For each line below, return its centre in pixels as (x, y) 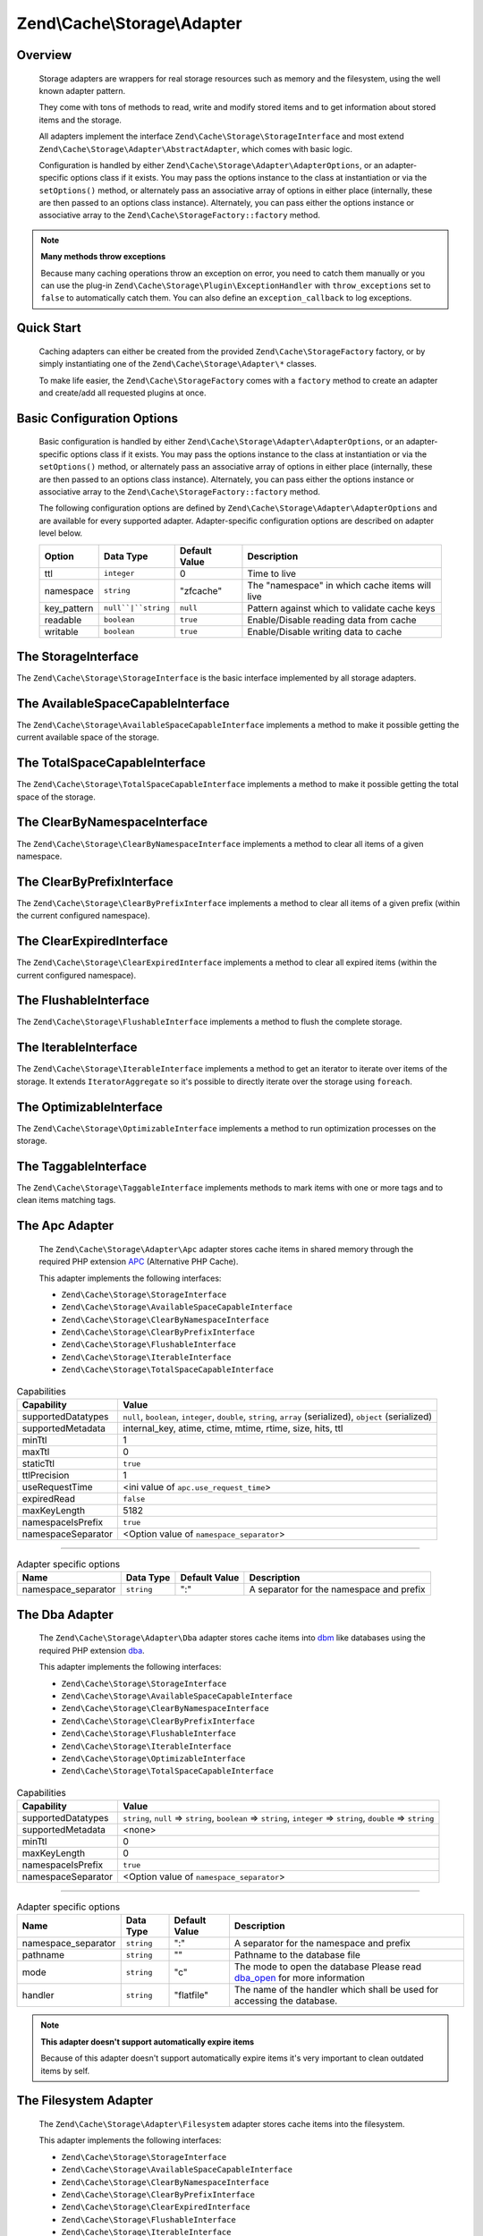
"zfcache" (201, 590)
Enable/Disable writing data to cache (325, 631)
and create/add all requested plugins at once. (123, 393)
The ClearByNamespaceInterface (112, 822)
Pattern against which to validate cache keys (341, 608)
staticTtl (38, 1464)
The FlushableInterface (83, 1000)
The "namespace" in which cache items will (339, 585)
